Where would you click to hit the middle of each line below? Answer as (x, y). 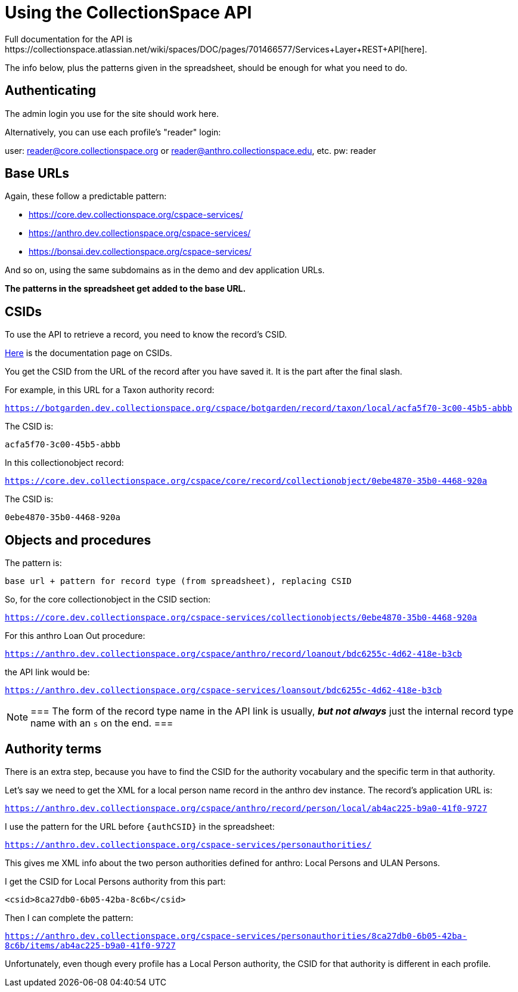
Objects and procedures (78, 540)
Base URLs (37, 174)
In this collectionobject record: (64, 463)
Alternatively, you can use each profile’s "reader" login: (113, 132)
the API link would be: (47, 672)
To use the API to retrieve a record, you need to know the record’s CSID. (146, 335)
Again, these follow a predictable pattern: (86, 196)
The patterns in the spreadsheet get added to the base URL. (125, 289)
